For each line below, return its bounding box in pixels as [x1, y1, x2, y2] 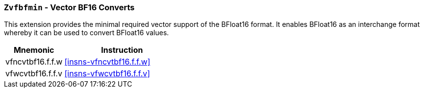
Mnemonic [13, 45, 54, 55]
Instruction [101, 45, 143, 55]
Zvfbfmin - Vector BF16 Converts [4, 2, 135, 12]
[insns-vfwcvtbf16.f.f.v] [64, 69, 150, 79]
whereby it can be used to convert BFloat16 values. [4, 28, 169, 37]
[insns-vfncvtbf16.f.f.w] [64, 57, 150, 67]
